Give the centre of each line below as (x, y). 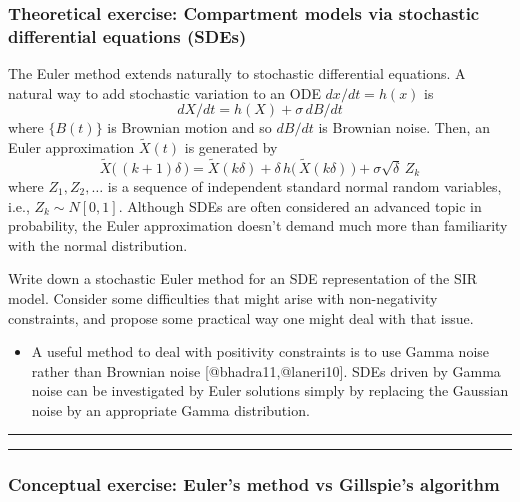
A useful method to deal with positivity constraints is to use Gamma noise (260, 351)
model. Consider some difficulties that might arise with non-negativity (223, 297)
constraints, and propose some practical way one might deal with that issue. (241, 317)
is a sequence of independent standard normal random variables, (304, 185)
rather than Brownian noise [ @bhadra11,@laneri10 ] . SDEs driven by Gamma (266, 370)
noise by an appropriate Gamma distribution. (170, 409)
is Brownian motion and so (189, 127)
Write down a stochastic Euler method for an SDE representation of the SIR (243, 278)
